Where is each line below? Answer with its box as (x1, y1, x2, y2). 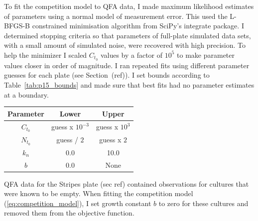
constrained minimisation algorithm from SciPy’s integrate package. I (32, 20, 244, 31)
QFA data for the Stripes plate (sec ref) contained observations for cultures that (4, 178, 249, 189)
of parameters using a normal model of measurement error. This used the (4, 10, 228, 21)
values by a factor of (100, 49, 163, 60)
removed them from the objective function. (4, 208, 134, 218)
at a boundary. (4, 89, 49, 100)
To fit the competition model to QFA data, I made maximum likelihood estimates (4, 1, 254, 11)
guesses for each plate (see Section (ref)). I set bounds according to (4, 70, 210, 80)
